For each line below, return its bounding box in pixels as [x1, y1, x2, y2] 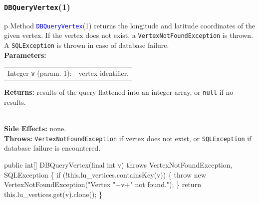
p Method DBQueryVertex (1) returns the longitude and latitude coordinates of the [4, 20, 256, 30]
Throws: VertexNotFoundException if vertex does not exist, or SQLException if [4, 133, 252, 143]
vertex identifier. [78, 68, 129, 78]
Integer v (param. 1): [7, 68, 72, 78]
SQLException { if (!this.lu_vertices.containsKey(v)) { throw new [4, 169, 206, 180]
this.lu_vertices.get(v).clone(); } [4, 189, 102, 199]
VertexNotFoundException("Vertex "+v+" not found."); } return [4, 179, 201, 190]
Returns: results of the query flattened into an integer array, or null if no [4, 87, 234, 97]
